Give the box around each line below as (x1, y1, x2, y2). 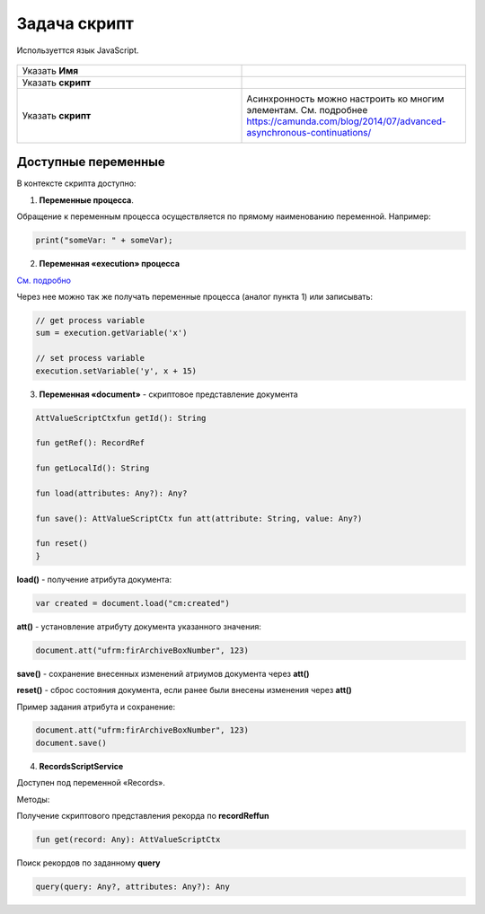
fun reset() (35, 539, 89, 549)
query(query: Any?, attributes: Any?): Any (35, 881, 231, 892)
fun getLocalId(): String (35, 463, 150, 473)
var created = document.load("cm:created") (35, 598, 231, 608)
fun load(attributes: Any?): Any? (35, 488, 188, 498)
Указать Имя (22, 64, 79, 76)
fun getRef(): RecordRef (35, 438, 145, 448)
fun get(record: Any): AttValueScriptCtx (35, 835, 221, 845)
